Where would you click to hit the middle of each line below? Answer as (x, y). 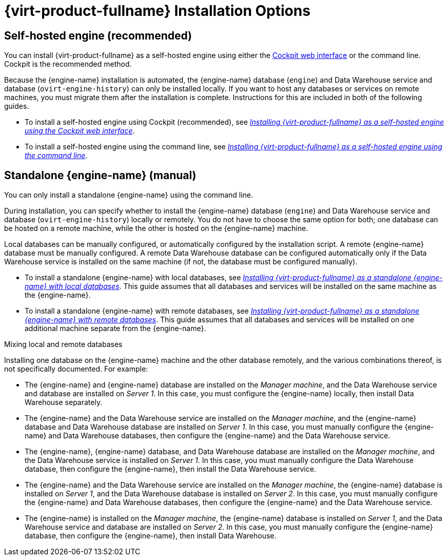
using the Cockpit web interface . (80, 131)
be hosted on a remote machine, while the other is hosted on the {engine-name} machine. (156, 228)
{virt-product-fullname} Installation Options (157, 11)
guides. (17, 106)
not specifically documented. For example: (76, 369)
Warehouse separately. (64, 402)
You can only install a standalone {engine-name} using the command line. (129, 195)
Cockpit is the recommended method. (68, 64)
